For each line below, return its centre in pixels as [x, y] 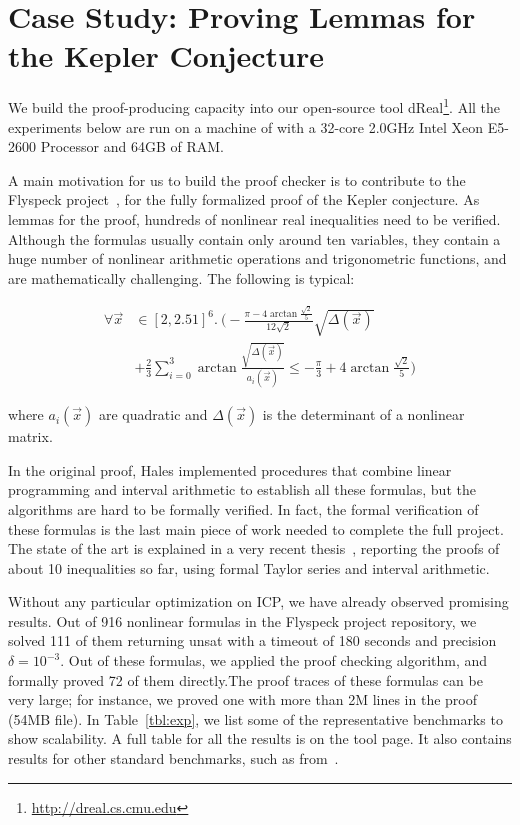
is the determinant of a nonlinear [363, 414]
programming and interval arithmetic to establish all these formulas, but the [242, 489]
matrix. [30, 436]
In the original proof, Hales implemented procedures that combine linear [230, 469]
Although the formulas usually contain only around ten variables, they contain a [254, 238]
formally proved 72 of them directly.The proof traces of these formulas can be [245, 679]
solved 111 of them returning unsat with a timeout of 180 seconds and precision [252, 640]
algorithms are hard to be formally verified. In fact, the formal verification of [243, 508]
